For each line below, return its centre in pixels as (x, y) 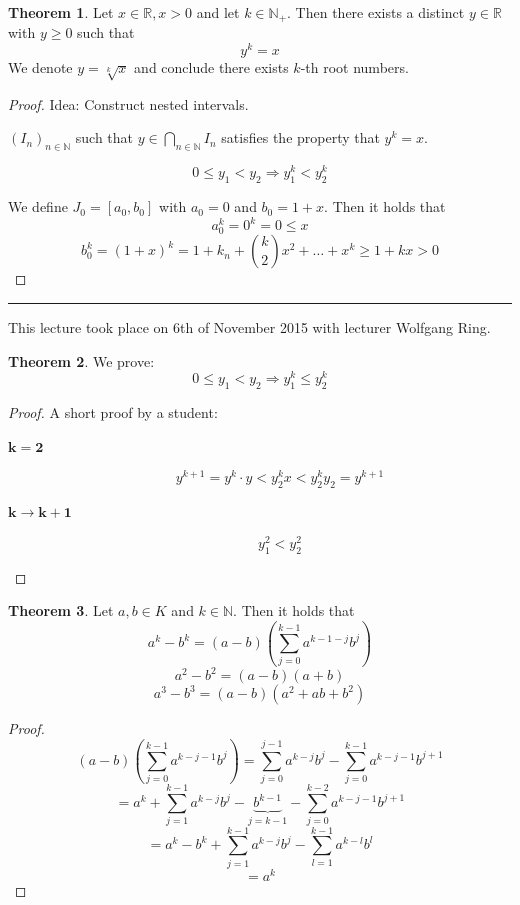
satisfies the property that (300, 137)
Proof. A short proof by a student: (113, 412)
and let (218, 12)
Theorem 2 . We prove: (81, 360)
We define (38, 206)
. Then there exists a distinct (376, 12)
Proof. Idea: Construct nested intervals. (128, 103)
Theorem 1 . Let (61, 12)
